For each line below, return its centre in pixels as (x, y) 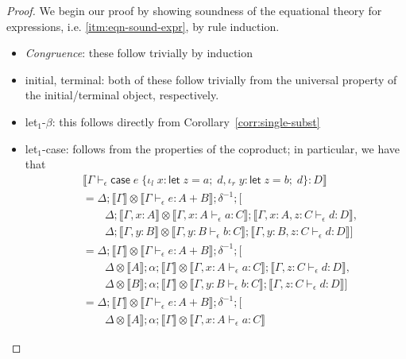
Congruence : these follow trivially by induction (139, 53)
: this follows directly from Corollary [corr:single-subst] (186, 121)
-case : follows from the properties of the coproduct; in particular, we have (221, 148)
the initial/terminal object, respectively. (122, 95)
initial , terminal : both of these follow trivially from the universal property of (211, 79)
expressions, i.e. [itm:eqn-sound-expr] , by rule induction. (143, 26)
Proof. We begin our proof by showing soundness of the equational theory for (194, 10)
